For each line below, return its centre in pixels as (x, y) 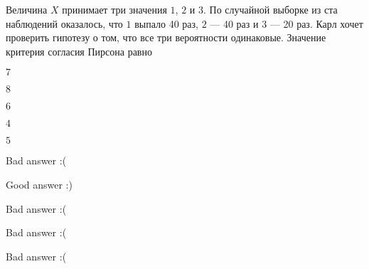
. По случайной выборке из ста (270, 9)
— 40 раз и (234, 23)
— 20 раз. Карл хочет (316, 23)
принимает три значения (114, 9)
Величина (27, 9)
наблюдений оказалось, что (64, 23)
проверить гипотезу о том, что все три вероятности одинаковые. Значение (166, 37)
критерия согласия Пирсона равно (79, 51)
